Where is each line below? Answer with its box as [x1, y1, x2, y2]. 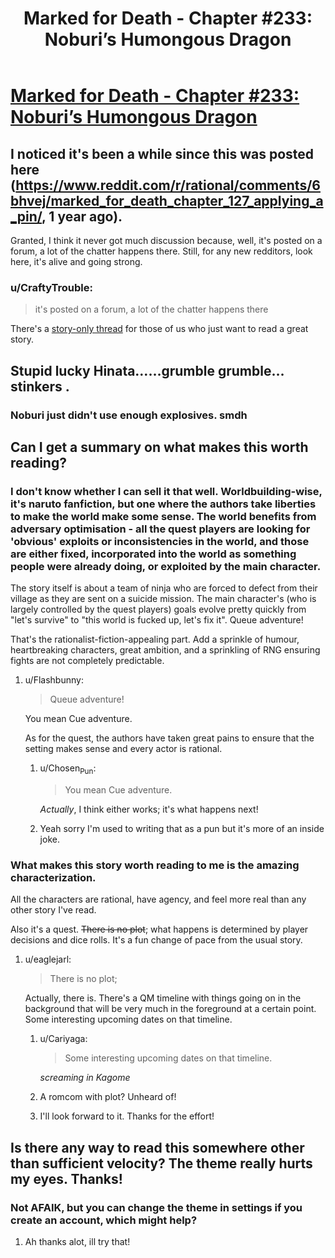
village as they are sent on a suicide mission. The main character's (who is [10, 593, 317, 605]
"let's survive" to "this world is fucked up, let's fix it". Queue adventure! [10, 614, 304, 626]
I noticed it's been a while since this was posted [10, 145, 315, 162]
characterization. [10, 871, 97, 885]
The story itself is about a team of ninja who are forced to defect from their [10, 582, 318, 594]
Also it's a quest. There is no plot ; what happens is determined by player [10, 923, 309, 936]
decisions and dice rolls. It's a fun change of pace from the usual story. [10, 934, 303, 946]
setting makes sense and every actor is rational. [24, 743, 223, 755]
